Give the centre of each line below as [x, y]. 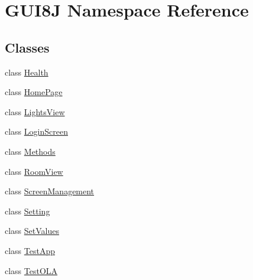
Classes [27, 47]
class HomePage [34, 92]
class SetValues [32, 231]
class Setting [27, 211]
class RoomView [34, 171]
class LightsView [35, 111]
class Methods [30, 151]
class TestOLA [31, 270]
